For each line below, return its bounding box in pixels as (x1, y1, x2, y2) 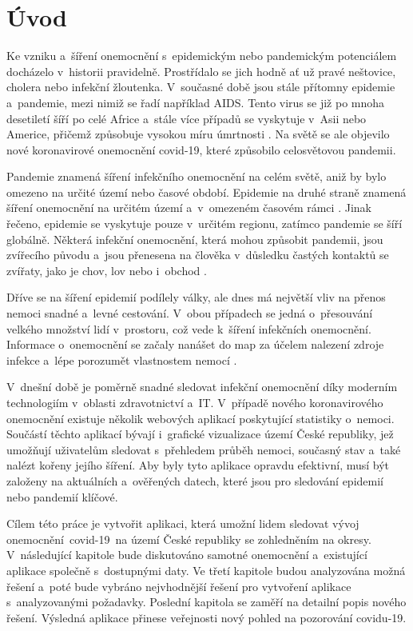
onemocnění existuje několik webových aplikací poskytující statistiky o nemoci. (6, 409, 395, 426)
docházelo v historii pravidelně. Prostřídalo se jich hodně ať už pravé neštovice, (6, 62, 396, 79)
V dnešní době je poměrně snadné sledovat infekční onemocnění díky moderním (6, 378, 398, 395)
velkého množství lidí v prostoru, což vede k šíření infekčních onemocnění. (6, 320, 371, 337)
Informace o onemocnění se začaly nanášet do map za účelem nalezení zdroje (6, 336, 384, 353)
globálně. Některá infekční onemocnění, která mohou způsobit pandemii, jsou (6, 230, 383, 247)
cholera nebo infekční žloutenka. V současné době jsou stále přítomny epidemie (6, 78, 395, 95)
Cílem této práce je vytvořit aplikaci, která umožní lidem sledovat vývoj (6, 515, 359, 532)
